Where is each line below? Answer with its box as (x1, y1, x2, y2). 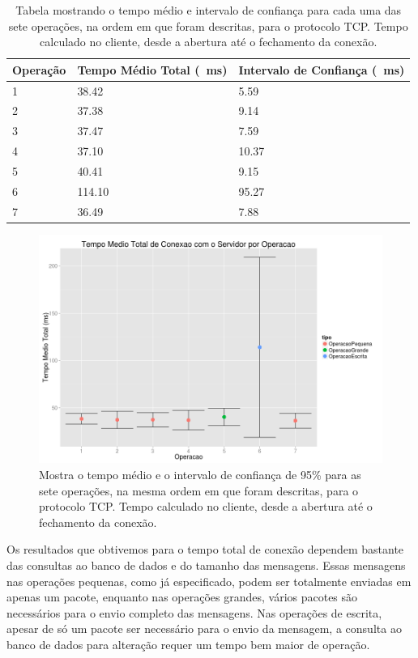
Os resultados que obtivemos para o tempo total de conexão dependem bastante (6, 541, 404, 558)
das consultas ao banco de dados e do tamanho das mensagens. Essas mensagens (6, 557, 406, 573)
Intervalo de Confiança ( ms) (238, 61, 405, 78)
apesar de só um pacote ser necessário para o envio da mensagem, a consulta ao (6, 620, 402, 637)
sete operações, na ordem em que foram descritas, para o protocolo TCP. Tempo (8, 17, 408, 34)
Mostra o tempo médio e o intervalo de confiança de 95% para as (39, 466, 361, 483)
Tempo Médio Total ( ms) (77, 61, 228, 78)
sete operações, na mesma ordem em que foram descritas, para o (39, 482, 359, 499)
